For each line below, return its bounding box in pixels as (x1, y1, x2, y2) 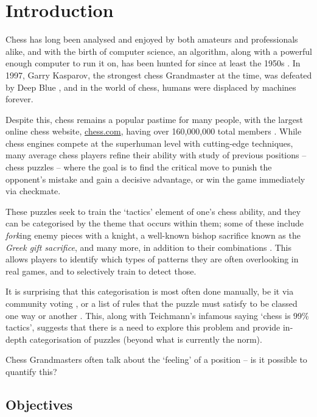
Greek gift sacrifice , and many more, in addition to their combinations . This (5, 240, 292, 253)
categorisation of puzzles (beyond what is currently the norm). (29, 332, 262, 345)
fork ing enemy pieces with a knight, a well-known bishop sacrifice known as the (5, 229, 301, 242)
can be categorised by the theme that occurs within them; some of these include (5, 217, 304, 230)
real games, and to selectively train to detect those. (5, 264, 197, 277)
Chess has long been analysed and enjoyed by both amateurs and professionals (5, 33, 298, 46)
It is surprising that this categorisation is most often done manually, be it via (5, 285, 294, 298)
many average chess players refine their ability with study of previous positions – (5, 149, 307, 161)
